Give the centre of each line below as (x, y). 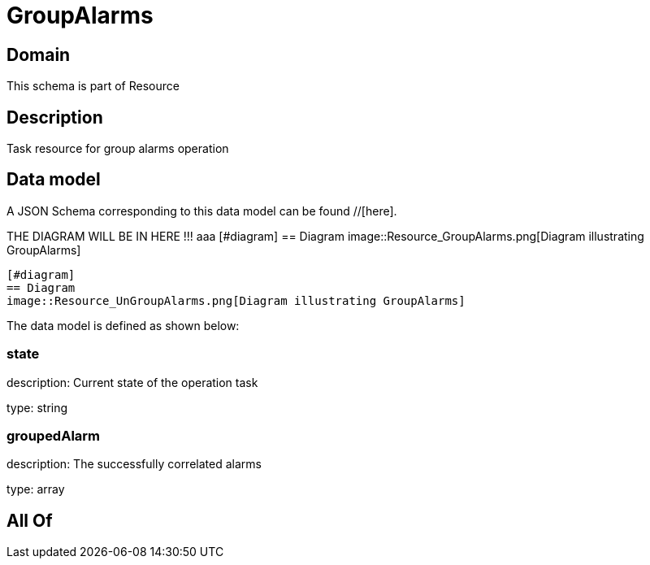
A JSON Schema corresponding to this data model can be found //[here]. (202, 211)
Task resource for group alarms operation (118, 149)
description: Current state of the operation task (132, 382)
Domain (39, 54)
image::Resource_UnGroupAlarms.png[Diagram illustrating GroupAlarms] (236, 300)
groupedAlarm (54, 435)
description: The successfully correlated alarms (134, 464)
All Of (30, 520)
